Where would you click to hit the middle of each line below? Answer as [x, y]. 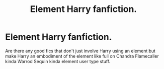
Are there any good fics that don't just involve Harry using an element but [80, 51]
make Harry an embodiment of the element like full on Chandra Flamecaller [82, 56]
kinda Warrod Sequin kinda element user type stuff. [58, 61]
